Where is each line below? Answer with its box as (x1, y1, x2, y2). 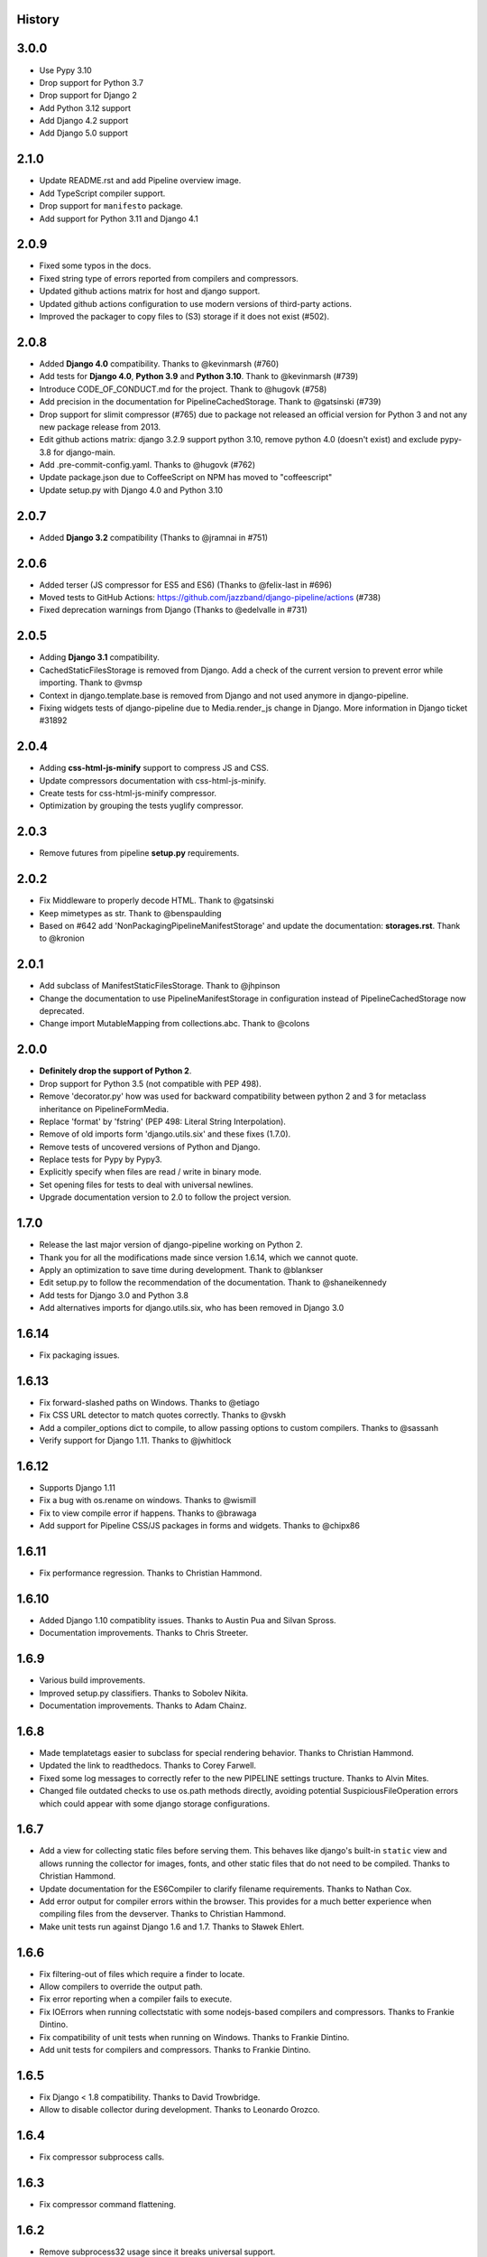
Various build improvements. (39, 1675, 146, 1686)
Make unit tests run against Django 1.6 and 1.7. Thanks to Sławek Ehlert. (39, 1921, 305, 1932)
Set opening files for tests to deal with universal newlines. (39, 1179, 254, 1190)
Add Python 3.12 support (39, 102, 131, 113)
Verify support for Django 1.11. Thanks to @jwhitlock (39, 1435, 232, 1446)
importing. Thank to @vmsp (39, 677, 143, 688)
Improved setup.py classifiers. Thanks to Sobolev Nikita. (39, 1687, 249, 1698)
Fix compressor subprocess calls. (39, 2151, 165, 2162)
